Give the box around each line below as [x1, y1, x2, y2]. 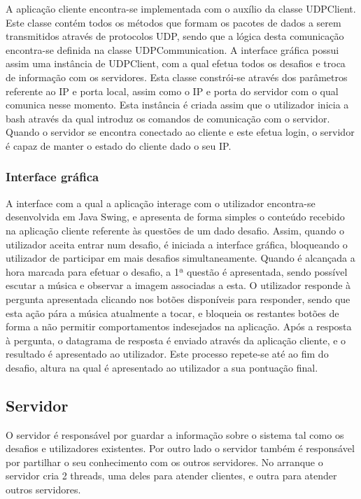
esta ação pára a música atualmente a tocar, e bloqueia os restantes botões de [6, 305, 339, 320]
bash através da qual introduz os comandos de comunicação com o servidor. [6, 111, 330, 125]
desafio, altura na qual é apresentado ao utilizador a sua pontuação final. [6, 360, 318, 374]
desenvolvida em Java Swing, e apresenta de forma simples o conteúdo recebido [6, 209, 345, 224]
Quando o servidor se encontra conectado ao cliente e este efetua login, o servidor [6, 125, 355, 139]
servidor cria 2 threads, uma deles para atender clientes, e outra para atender [6, 468, 337, 483]
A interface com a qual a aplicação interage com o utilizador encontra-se [6, 195, 316, 210]
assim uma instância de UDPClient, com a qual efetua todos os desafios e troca [6, 56, 346, 71]
